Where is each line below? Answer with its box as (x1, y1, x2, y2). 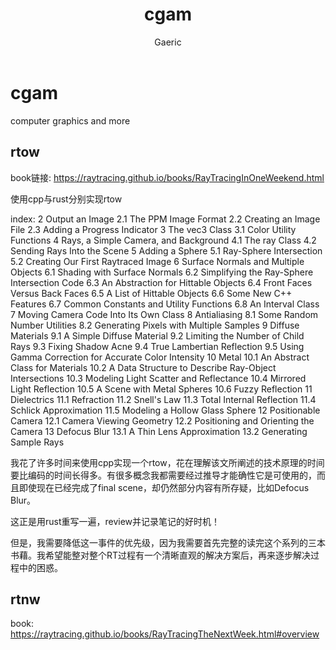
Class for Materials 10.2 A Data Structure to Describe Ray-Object (10, 361, 277, 373)
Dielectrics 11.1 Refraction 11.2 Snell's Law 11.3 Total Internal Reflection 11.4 (10, 393, 317, 405)
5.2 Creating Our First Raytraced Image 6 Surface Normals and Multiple (10, 255, 305, 267)
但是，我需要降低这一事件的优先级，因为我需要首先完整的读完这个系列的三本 (10, 536, 326, 548)
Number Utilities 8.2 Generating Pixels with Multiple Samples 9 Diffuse (10, 319, 300, 331)
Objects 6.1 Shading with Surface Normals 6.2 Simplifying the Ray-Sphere (10, 266, 314, 278)
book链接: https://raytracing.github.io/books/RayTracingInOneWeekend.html (10, 171, 325, 183)
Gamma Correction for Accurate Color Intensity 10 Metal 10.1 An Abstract (10, 351, 310, 363)
